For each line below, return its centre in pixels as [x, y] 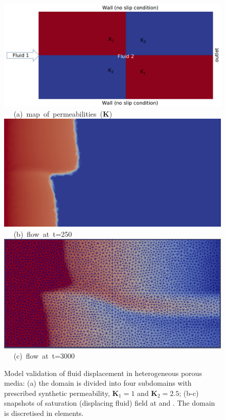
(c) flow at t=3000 [44, 355]
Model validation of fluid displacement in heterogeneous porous [103, 373]
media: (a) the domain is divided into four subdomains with [98, 383]
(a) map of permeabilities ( [58, 113]
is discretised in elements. [44, 413]
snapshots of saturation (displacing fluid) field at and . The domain [110, 403]
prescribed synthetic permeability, [57, 393]
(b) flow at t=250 [43, 234]
